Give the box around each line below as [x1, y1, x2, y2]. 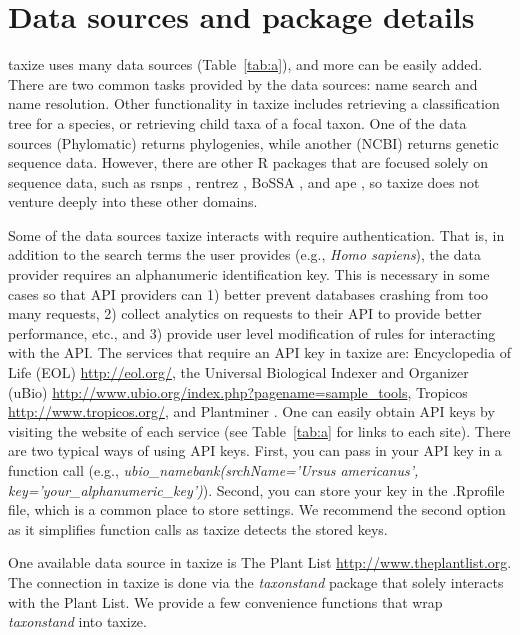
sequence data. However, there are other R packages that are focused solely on [8, 152, 489, 173]
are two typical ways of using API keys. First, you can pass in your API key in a [8, 440, 502, 461]
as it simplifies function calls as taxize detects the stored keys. [8, 518, 388, 539]
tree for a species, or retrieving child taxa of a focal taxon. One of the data [8, 112, 467, 133]
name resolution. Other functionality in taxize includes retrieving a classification [8, 93, 500, 114]
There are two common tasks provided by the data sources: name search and [8, 73, 478, 94]
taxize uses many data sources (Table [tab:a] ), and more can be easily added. [8, 54, 483, 75]
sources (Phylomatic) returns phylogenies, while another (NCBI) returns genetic [8, 132, 499, 153]
